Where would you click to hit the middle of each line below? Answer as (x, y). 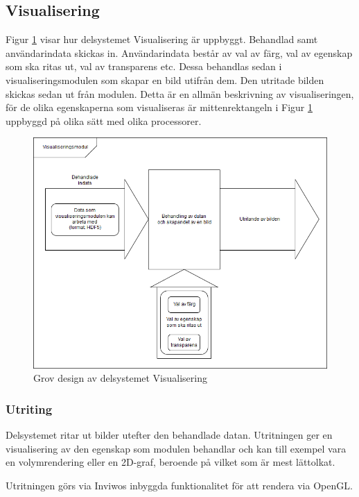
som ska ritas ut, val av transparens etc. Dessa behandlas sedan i (144, 66)
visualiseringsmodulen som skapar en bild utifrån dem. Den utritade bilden (165, 79)
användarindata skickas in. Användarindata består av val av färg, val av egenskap (179, 52)
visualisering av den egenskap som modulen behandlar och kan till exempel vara (176, 448)
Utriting (29, 408)
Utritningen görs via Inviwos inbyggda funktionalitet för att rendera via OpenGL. (179, 485)
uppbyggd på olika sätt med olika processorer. (104, 120)
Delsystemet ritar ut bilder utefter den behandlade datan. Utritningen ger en (169, 435)
